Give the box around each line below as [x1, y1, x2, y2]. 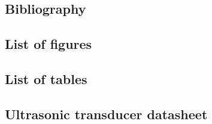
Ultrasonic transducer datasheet [5, 104, 208, 123]
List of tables [5, 69, 87, 88]
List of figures [5, 35, 92, 53]
